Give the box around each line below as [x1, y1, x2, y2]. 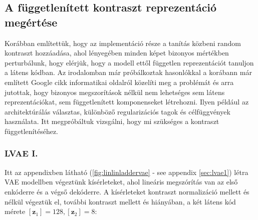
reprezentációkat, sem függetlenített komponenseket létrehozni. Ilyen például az [5, 96, 249, 107]
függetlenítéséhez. [5, 125, 59, 136]
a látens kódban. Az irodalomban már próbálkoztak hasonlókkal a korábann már [5, 67, 252, 77]
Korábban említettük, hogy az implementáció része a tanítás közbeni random [5, 37, 241, 48]
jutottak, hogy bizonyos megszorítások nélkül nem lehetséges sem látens [5, 86, 225, 97]
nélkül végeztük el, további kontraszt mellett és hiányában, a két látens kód [5, 196, 236, 206]
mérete [5, 206, 26, 216]
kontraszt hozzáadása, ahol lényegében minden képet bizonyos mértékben [5, 47, 229, 58]
